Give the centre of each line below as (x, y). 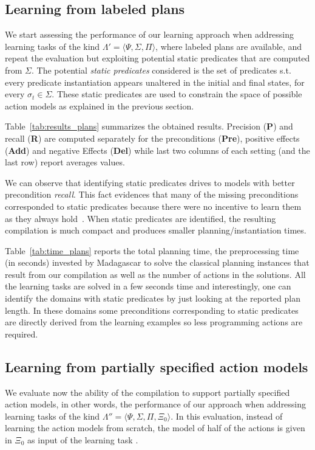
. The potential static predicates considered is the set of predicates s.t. (161, 70)
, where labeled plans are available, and (229, 46)
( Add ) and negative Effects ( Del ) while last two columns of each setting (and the (157, 150)
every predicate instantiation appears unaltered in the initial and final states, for (155, 82)
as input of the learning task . (83, 440)
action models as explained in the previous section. (100, 106)
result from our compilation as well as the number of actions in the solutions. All (155, 274)
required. (22, 334)
